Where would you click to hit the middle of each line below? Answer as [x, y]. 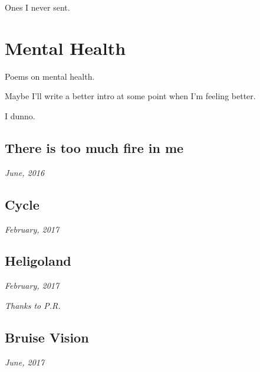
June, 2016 [25, 172]
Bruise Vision [47, 337]
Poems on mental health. [50, 76]
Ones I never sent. [37, 7]
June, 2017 [25, 362]
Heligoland [38, 261]
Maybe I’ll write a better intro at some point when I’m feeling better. [130, 96]
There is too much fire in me [94, 147]
